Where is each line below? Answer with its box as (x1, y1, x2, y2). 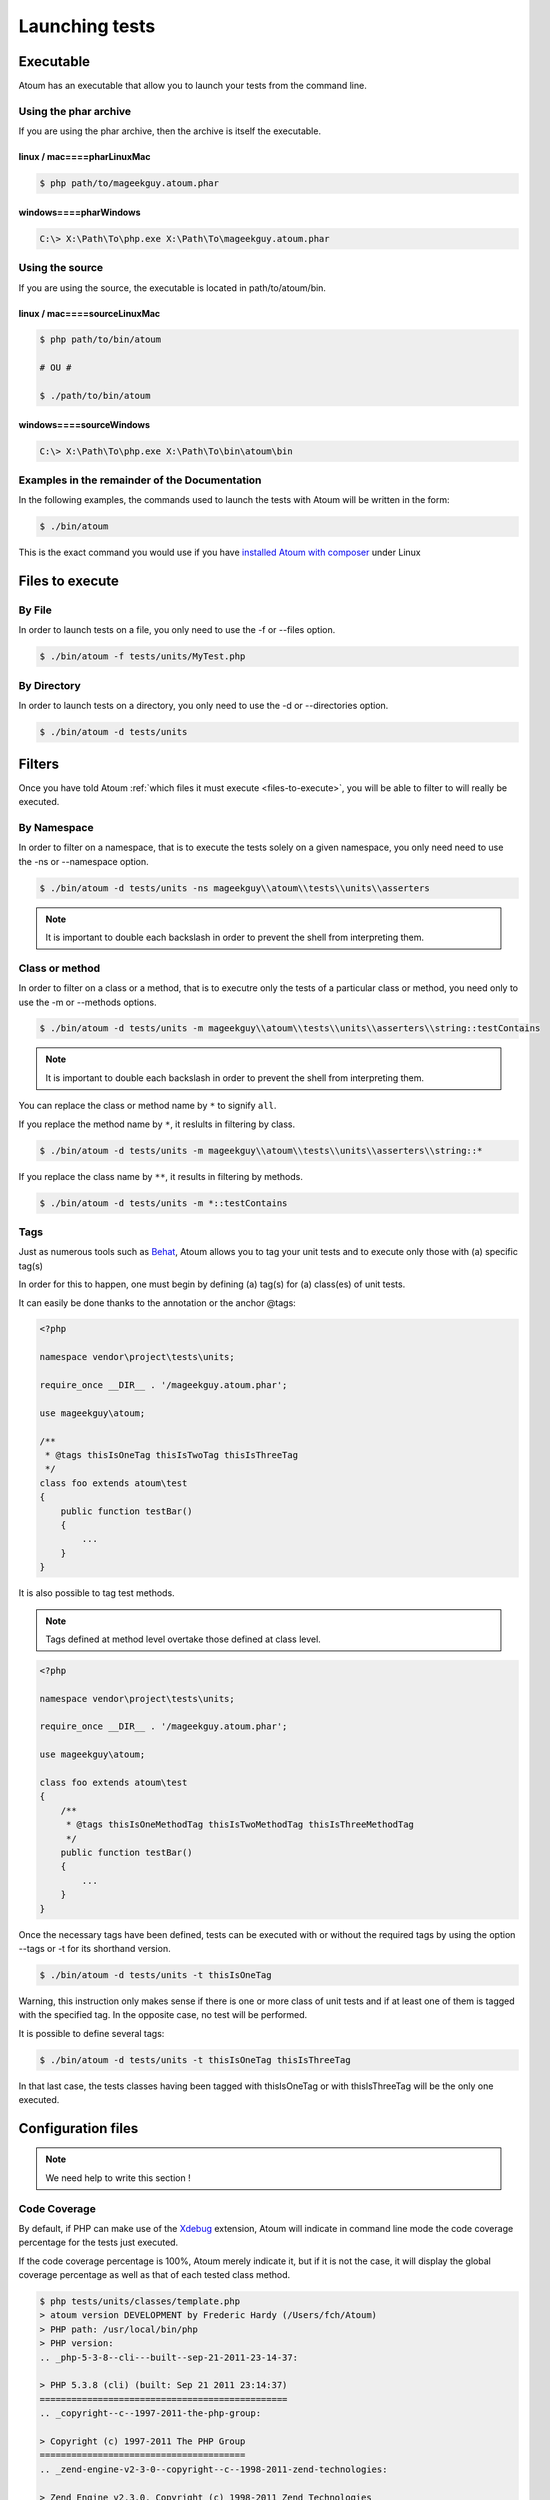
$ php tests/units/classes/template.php (39, 2296, 240, 2307)
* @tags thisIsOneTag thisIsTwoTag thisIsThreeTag (45, 1450, 299, 1460)
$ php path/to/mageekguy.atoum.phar (39, 178, 220, 189)
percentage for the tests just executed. (18, 2236, 179, 2249)
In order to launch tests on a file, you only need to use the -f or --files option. (18, 624, 336, 636)
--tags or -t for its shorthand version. (18, 1942, 171, 1954)
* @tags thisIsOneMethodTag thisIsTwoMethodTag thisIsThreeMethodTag (65, 1819, 415, 1830)
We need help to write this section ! (45, 2171, 191, 2184)
